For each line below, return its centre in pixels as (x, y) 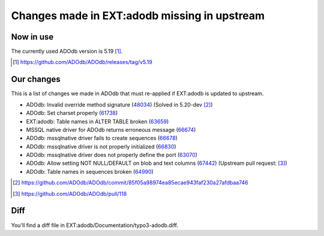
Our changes (36, 79)
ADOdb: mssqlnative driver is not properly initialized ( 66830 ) (101, 146)
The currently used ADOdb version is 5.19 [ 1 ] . (67, 52)
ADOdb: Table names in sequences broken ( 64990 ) (90, 171)
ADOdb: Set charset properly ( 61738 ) (72, 113)
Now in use (32, 37)
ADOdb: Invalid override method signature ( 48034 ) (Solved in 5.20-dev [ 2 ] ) (119, 104)
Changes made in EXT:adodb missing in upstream (138, 16)
